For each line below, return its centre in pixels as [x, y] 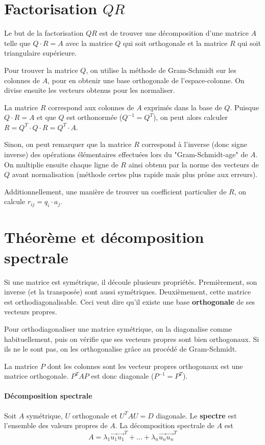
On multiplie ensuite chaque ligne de [61, 164]
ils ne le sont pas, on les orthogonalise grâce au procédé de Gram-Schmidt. [121, 349]
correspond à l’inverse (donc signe [194, 144]
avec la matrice [89, 43]
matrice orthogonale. [37, 376]
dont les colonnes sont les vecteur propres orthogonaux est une [145, 366]
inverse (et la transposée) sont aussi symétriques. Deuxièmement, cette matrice [128, 292]
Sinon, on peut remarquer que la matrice [68, 144]
